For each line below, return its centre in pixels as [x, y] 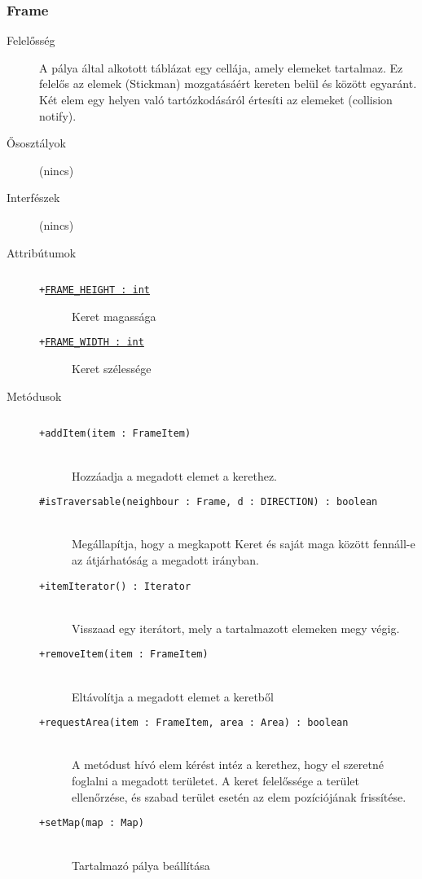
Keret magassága [114, 316]
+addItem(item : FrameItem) [115, 434]
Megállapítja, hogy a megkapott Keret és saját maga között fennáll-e [244, 544]
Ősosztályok [36, 143]
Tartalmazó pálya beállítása [141, 865]
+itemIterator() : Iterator [115, 586]
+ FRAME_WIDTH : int [92, 343]
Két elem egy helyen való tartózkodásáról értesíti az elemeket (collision [216, 99]
